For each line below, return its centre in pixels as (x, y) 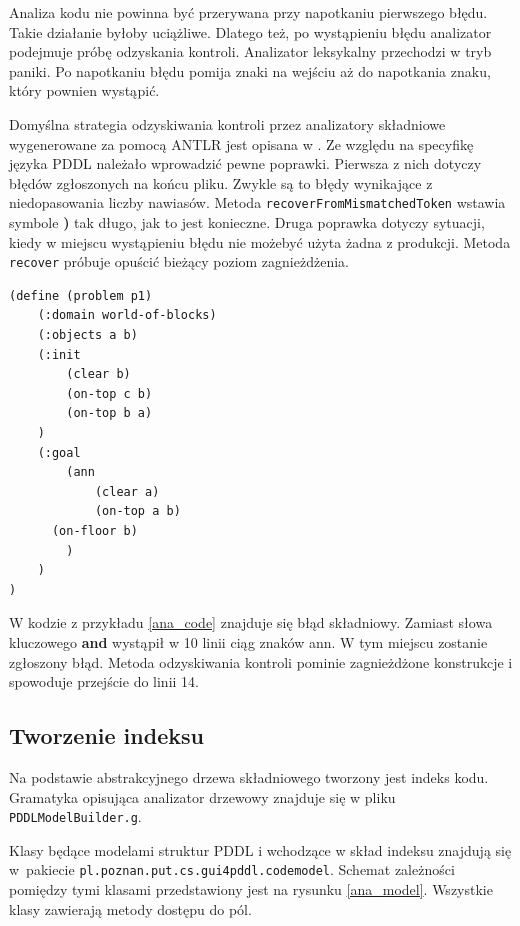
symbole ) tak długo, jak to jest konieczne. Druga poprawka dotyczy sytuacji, (247, 222)
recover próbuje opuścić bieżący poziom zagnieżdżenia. (179, 261)
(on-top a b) (137, 511)
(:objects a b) (87, 335)
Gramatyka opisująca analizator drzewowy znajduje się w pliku (202, 796)
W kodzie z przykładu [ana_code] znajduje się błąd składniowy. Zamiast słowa (251, 622)
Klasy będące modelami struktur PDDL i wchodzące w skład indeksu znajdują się (260, 849)
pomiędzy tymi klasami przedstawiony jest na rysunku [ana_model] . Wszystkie (251, 889)
